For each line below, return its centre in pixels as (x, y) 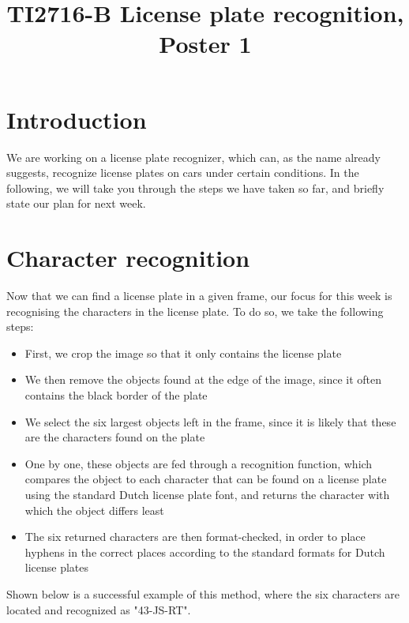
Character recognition (128, 258)
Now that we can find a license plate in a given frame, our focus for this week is (199, 295)
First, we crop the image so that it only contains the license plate (183, 353)
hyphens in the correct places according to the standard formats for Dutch (205, 552)
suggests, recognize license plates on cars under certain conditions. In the (183, 173)
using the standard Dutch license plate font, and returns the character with (207, 494)
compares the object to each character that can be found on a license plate (206, 479)
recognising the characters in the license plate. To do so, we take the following (195, 311)
